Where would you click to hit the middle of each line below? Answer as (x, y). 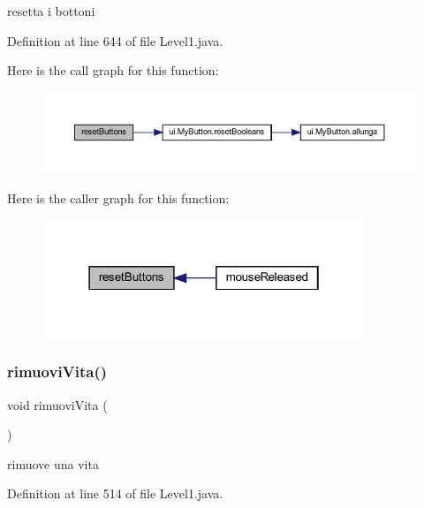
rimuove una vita (53, 463)
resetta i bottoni (51, 11)
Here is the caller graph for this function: (118, 197)
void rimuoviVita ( (57, 404)
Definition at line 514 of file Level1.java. (115, 493)
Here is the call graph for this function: (113, 70)
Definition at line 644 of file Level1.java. (115, 40)
